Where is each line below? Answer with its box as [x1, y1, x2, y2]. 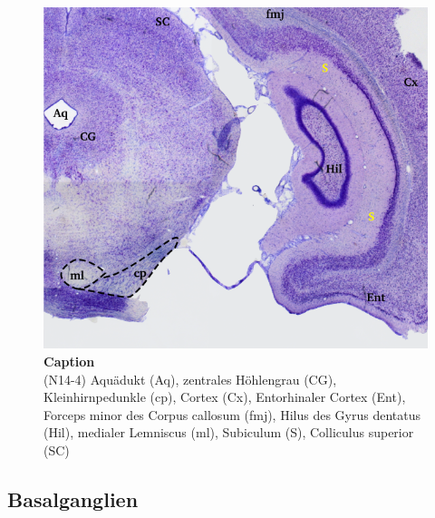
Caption [43, 351, 95, 370]
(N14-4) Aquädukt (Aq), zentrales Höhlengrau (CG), [43, 369, 337, 388]
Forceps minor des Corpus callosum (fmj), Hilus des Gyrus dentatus [43, 405, 421, 424]
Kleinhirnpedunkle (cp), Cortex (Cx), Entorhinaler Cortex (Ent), [43, 387, 406, 406]
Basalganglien [7, 484, 139, 513]
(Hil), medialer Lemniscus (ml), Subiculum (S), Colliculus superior [43, 423, 414, 442]
